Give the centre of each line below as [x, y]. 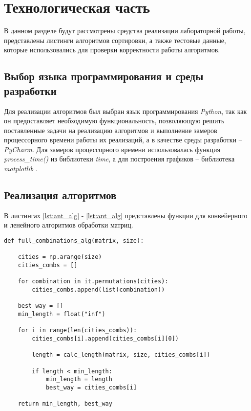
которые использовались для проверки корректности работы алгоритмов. [112, 50]
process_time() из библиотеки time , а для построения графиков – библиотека [119, 159]
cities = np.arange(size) [60, 257]
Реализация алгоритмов [60, 195]
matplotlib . [21, 169]
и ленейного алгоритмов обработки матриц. [69, 225]
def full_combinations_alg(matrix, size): [74, 241]
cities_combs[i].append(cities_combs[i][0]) [105, 338]
